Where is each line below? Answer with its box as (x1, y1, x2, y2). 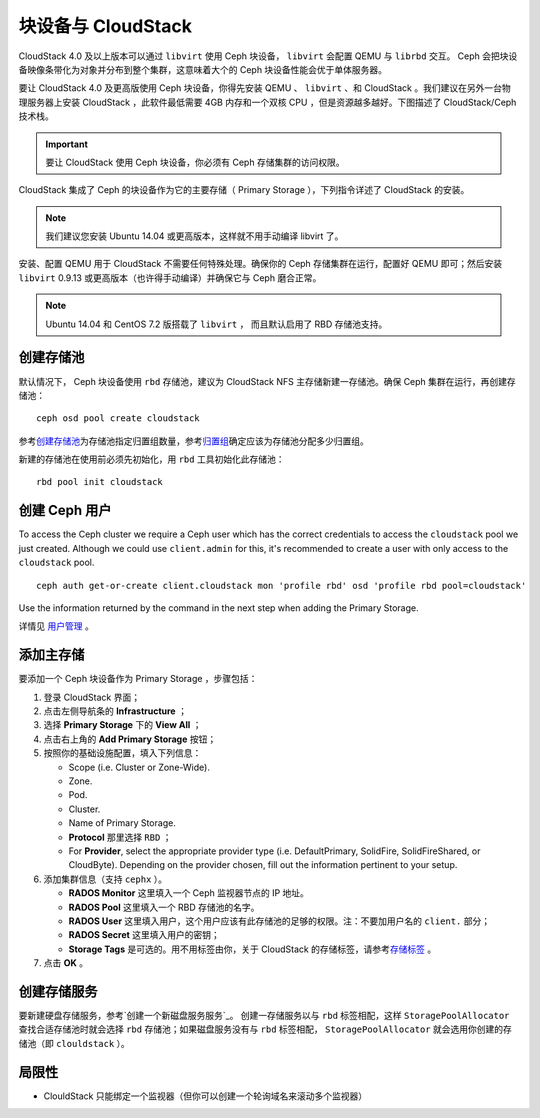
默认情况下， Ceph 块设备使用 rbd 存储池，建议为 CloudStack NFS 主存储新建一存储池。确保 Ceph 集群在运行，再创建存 (18, 375, 517, 387)
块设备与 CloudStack (18, 15, 192, 37)
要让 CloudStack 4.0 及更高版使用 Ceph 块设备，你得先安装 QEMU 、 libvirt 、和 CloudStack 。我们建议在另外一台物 (18, 82, 511, 94)
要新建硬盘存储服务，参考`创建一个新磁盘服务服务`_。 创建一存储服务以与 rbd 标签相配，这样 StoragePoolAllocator (18, 1009, 510, 1021)
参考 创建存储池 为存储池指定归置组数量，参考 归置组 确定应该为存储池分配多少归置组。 (18, 435, 369, 447)
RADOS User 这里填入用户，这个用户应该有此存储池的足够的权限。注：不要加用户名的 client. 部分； (68, 915, 490, 927)
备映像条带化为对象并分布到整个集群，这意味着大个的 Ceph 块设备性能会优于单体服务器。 (18, 63, 388, 75)
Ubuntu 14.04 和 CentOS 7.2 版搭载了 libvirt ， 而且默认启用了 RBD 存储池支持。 (45, 318, 388, 330)
